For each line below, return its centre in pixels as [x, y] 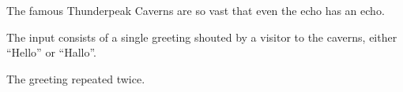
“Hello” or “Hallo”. [51, 52]
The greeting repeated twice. [76, 78]
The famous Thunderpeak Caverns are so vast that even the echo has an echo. [196, 10]
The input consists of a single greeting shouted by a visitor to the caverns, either [202, 37]
